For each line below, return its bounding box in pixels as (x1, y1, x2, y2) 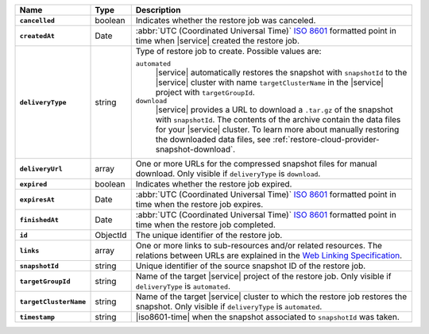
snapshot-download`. (155, 144, 236, 155)
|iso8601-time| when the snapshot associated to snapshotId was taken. (135, 312, 400, 322)
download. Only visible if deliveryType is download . (135, 168, 321, 179)
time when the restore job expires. (135, 199, 264, 209)
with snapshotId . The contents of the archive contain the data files (155, 114, 401, 125)
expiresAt (19, 195, 56, 204)
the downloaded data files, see (155, 134, 271, 144)
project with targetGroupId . (155, 87, 256, 98)
